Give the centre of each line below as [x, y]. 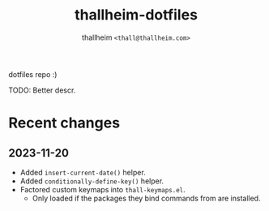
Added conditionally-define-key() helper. [92, 181]
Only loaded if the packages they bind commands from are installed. [146, 198]
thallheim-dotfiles [136, 15]
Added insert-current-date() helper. [83, 172]
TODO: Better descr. [42, 90]
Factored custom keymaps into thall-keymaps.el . [103, 189]
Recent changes [64, 123]
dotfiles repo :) [33, 74]
